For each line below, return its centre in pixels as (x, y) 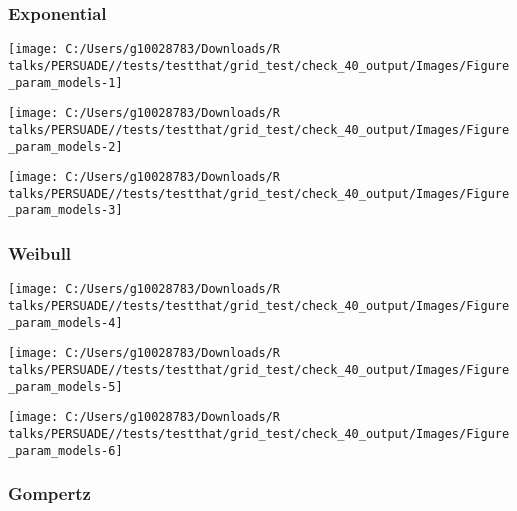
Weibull (40, 253)
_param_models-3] (65, 210)
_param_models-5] (65, 386)
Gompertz (49, 493)
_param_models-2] (65, 146)
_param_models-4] (65, 322)
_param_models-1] (65, 82)
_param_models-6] (65, 450)
